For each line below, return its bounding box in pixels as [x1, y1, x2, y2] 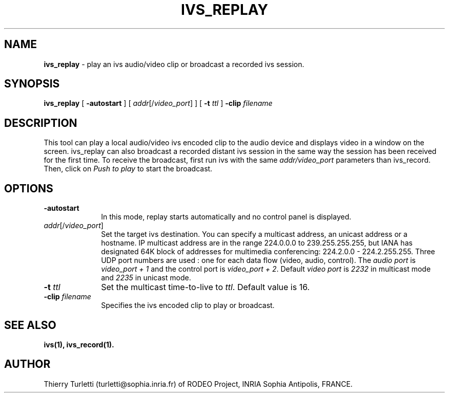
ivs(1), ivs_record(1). [44, 340, 114, 349]
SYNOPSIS [4, 77, 60, 91]
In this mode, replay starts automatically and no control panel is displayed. [101, 212, 352, 222]
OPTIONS [4, 182, 53, 195]
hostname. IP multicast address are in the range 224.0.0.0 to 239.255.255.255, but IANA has [101, 238, 413, 248]
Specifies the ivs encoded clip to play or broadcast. [101, 301, 275, 310]
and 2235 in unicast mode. [101, 273, 191, 282]
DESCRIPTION [4, 116, 77, 129]
